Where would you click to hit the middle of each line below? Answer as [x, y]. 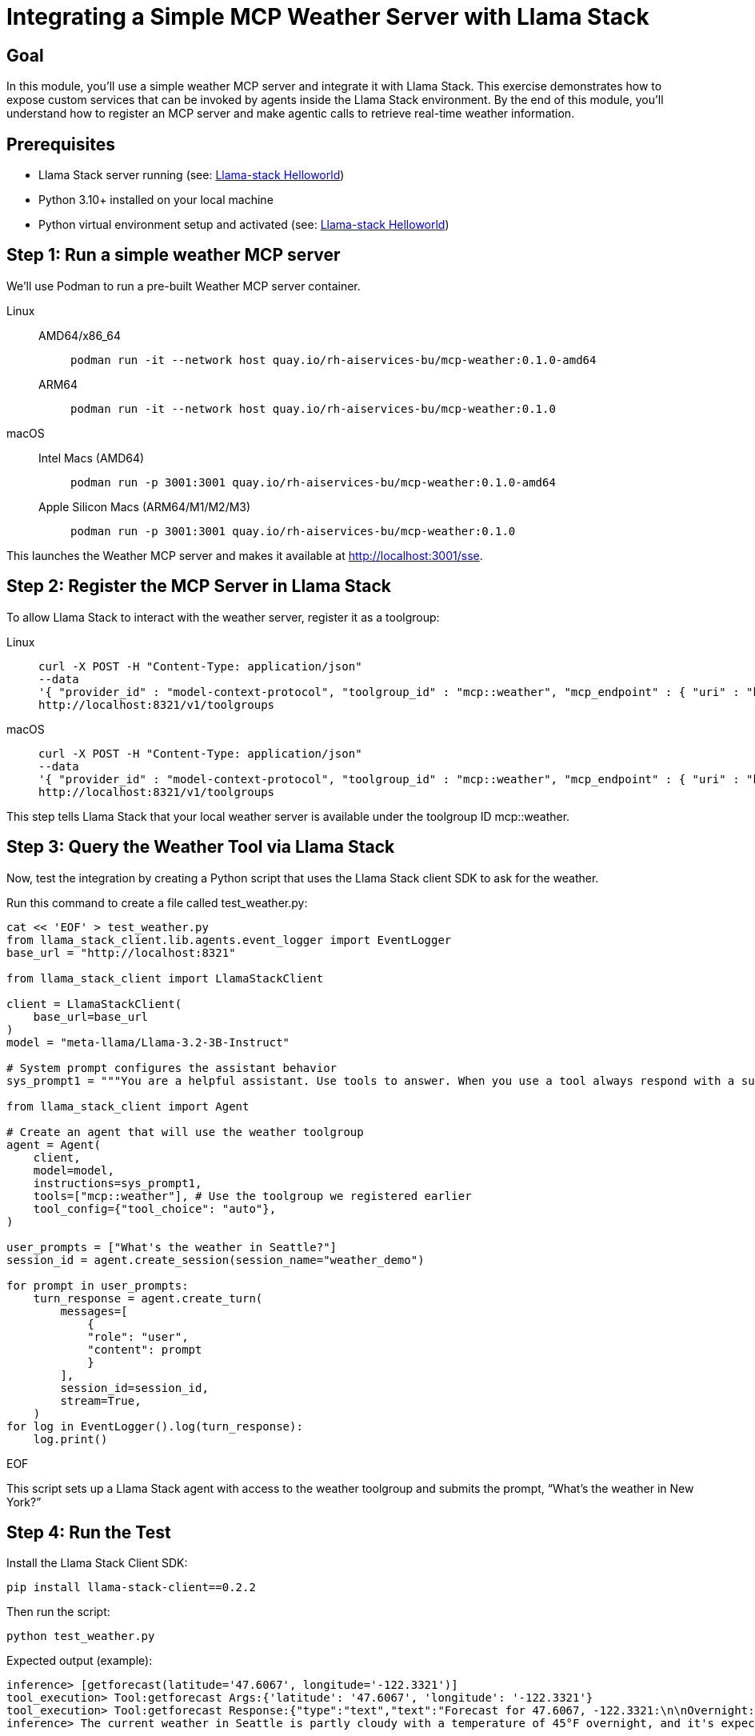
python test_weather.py [81, 1636]
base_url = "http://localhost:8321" [121, 952]
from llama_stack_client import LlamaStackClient [165, 978]
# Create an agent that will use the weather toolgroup [185, 1132]
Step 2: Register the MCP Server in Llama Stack [199, 586]
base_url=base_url [91, 1016]
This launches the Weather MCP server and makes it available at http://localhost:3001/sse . [245, 555]
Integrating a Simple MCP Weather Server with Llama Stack [328, 17]
